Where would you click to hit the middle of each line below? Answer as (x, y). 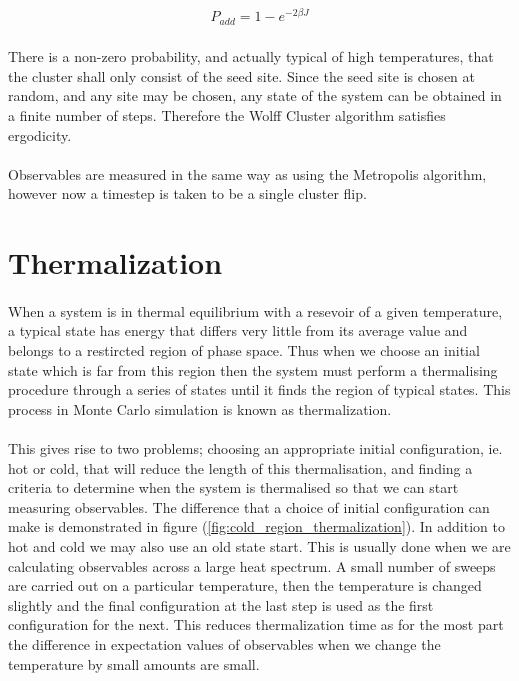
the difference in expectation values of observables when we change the (224, 643)
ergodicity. (40, 134)
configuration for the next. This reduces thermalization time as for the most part (256, 624)
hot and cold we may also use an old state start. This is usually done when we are (259, 546)
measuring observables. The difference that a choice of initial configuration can (249, 506)
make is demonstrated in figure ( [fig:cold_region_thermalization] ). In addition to (256, 526)
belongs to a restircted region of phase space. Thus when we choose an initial (244, 350)
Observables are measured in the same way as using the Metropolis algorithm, (247, 173)
